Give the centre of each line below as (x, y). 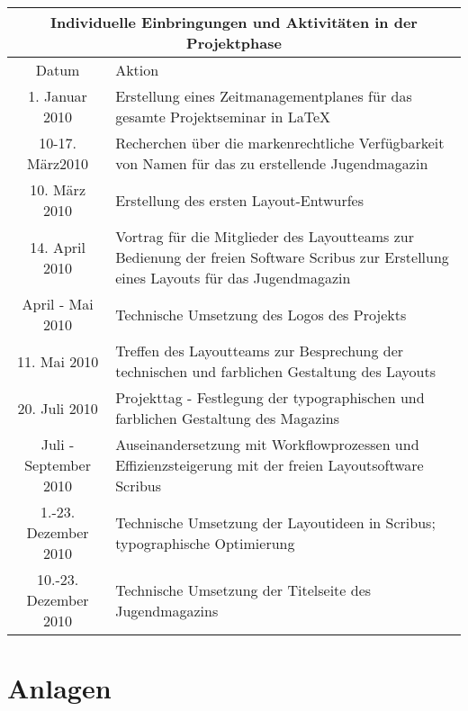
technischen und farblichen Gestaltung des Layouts (276, 371)
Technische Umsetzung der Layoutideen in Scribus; (275, 522)
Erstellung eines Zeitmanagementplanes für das (264, 96)
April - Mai (58, 304)
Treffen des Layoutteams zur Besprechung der (260, 351)
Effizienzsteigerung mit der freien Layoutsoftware (270, 465)
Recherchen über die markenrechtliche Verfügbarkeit (280, 143)
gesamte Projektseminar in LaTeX (223, 117)
